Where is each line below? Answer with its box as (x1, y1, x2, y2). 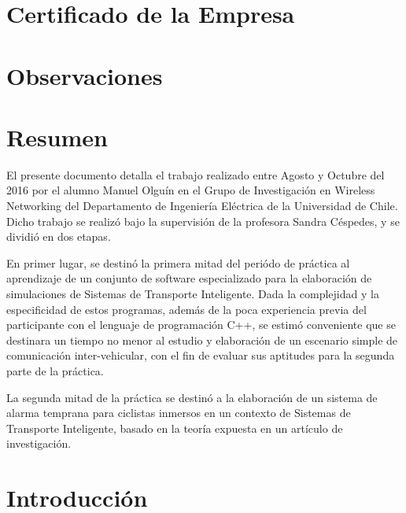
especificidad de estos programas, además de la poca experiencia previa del (6, 301, 367, 317)
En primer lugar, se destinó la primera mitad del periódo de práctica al (6, 254, 350, 271)
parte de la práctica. (6, 363, 104, 378)
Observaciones (6, 59, 163, 91)
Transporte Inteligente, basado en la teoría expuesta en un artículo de (6, 419, 343, 436)
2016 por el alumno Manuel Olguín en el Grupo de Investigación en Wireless (6, 182, 375, 198)
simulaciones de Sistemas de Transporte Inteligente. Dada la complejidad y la (6, 286, 379, 302)
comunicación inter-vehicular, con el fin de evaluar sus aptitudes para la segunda (6, 347, 395, 364)
